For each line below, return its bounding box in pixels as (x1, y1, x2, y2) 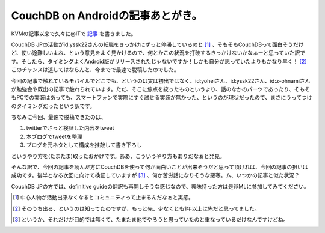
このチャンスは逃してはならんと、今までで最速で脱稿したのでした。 (11, 66, 180, 73)
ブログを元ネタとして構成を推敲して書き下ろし (26, 141, 143, 148)
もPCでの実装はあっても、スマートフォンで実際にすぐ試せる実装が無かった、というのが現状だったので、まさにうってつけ (11, 94, 312, 101)
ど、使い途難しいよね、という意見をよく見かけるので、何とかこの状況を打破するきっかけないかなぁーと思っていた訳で (11, 49, 306, 56)
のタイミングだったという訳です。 (11, 102, 96, 109)
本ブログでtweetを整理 (26, 133, 82, 140)
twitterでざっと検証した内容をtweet (26, 124, 114, 132)
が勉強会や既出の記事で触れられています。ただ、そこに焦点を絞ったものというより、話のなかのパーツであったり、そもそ (11, 85, 310, 92)
